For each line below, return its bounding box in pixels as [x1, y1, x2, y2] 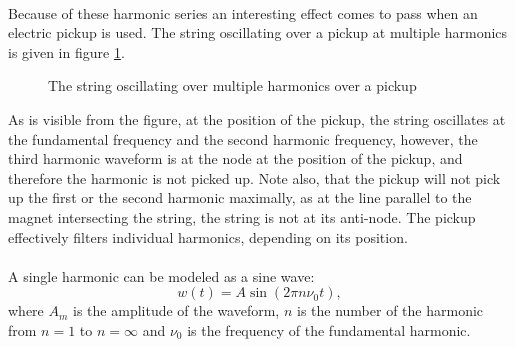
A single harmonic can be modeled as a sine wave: [8, 265, 315, 286]
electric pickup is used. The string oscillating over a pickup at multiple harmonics [8, 22, 508, 43]
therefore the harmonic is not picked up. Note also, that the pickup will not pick [8, 167, 501, 188]
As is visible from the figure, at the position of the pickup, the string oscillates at [8, 108, 506, 129]
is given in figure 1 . [8, 41, 125, 62]
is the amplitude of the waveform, [73, 300, 280, 321]
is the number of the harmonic [296, 300, 484, 321]
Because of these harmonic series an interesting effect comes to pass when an [8, 2, 478, 23]
